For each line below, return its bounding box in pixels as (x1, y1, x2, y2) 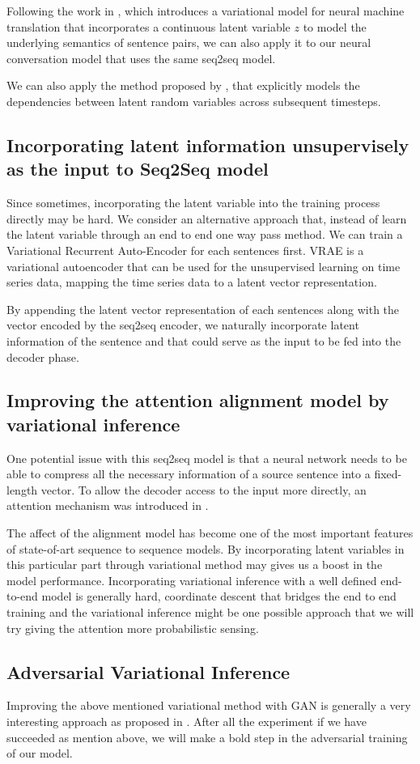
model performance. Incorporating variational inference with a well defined (6, 571, 377, 588)
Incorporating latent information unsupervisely (6, 132, 409, 157)
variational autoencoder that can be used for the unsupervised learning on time (6, 257, 401, 274)
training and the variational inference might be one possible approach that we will (6, 604, 414, 621)
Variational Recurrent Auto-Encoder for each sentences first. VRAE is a (6, 241, 364, 258)
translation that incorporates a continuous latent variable (6, 18, 291, 35)
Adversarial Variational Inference (6, 659, 291, 684)
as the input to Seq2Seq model (6, 156, 269, 181)
